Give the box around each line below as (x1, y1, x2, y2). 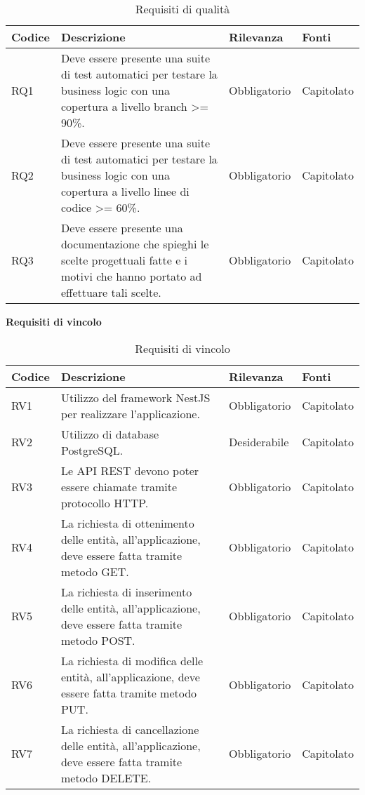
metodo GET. (60, 563, 129, 580)
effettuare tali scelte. (60, 284, 161, 300)
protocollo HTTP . (60, 494, 149, 511)
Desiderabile (229, 434, 289, 450)
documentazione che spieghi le (60, 236, 209, 252)
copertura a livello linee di (60, 183, 190, 199)
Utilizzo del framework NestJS (60, 389, 211, 406)
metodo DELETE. (60, 769, 152, 786)
